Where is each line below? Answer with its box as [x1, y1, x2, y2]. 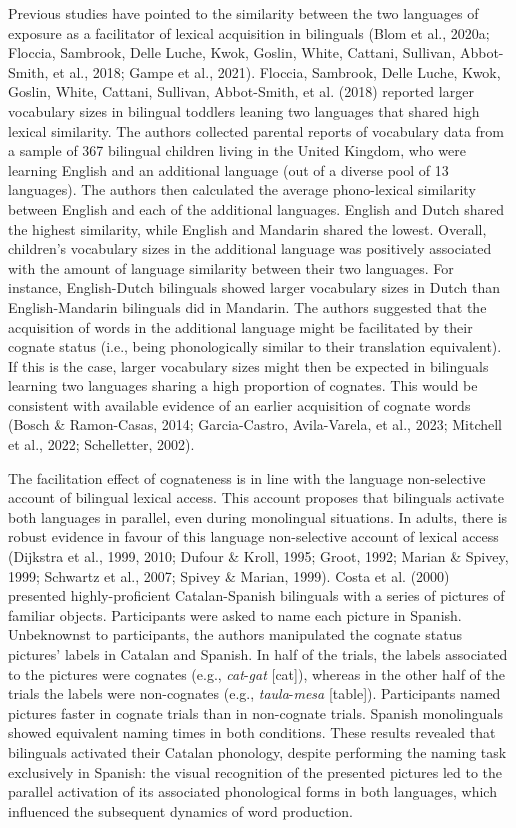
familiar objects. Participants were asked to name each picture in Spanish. [8, 604, 462, 625]
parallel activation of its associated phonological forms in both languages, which [8, 781, 497, 802]
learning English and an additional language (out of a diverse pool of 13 [8, 159, 449, 180]
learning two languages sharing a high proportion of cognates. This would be [8, 375, 478, 396]
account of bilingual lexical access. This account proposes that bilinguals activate [8, 487, 504, 508]
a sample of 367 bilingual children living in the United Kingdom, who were [8, 140, 466, 161]
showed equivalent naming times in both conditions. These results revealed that [8, 722, 496, 743]
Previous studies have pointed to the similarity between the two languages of [8, 3, 479, 23]
